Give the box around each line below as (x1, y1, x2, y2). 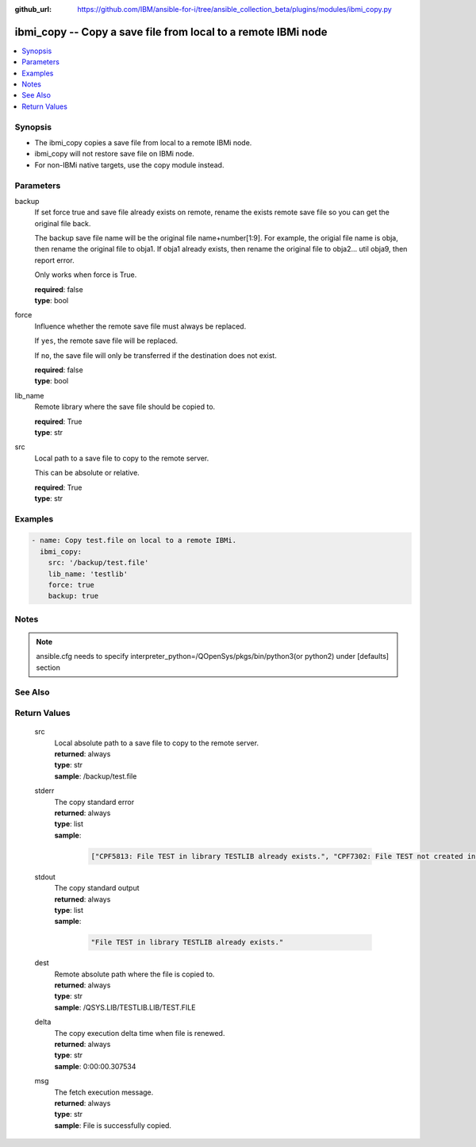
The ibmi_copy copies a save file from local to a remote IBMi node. (34, 138, 252, 147)
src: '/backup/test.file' (48, 558, 149, 568)
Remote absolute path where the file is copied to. (54, 969, 215, 979)
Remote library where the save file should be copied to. (34, 402, 216, 412)
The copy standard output (54, 883, 140, 893)
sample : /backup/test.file (54, 771, 137, 781)
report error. (34, 255, 75, 265)
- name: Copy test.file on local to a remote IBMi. (31, 536, 237, 545)
